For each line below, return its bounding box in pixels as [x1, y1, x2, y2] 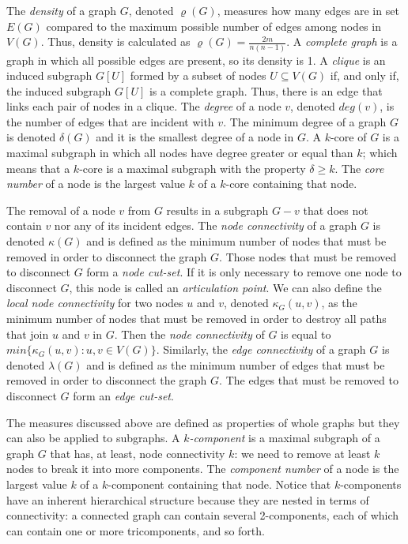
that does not [303, 201, 368, 218]
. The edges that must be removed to [219, 372, 399, 388]
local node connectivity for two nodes [6, 295, 183, 311]
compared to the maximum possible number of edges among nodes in [46, 17, 381, 34]
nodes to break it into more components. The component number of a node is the [6, 460, 399, 477]
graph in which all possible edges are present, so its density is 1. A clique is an [6, 51, 386, 68]
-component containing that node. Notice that [108, 475, 331, 492]
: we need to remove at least [234, 445, 371, 461]
